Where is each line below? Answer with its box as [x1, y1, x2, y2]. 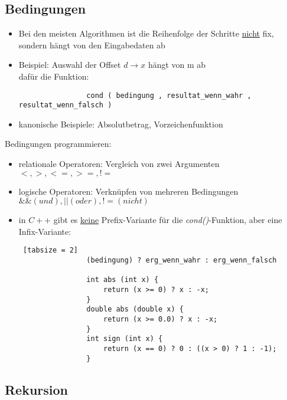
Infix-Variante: [18, 225, 71, 237]
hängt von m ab [148, 58, 206, 71]
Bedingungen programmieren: [5, 137, 112, 150]
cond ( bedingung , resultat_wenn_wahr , [86, 91, 252, 100]
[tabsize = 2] [22, 246, 79, 255]
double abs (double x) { [86, 305, 184, 314]
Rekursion [5, 380, 69, 398]
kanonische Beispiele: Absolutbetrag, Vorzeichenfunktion [18, 117, 223, 130]
